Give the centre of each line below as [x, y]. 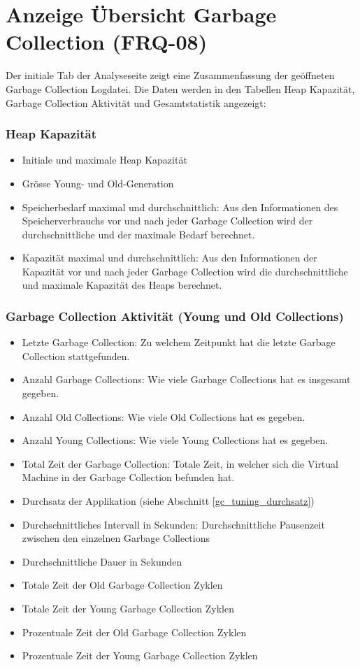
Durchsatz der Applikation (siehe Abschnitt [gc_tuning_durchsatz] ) [168, 501]
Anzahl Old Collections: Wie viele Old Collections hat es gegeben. [164, 416]
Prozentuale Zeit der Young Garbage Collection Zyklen [140, 655]
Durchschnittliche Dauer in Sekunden [102, 561]
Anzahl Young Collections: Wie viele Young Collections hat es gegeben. [175, 440]
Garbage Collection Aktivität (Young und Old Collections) [175, 316]
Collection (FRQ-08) [107, 42]
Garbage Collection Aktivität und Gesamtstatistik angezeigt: [136, 102]
